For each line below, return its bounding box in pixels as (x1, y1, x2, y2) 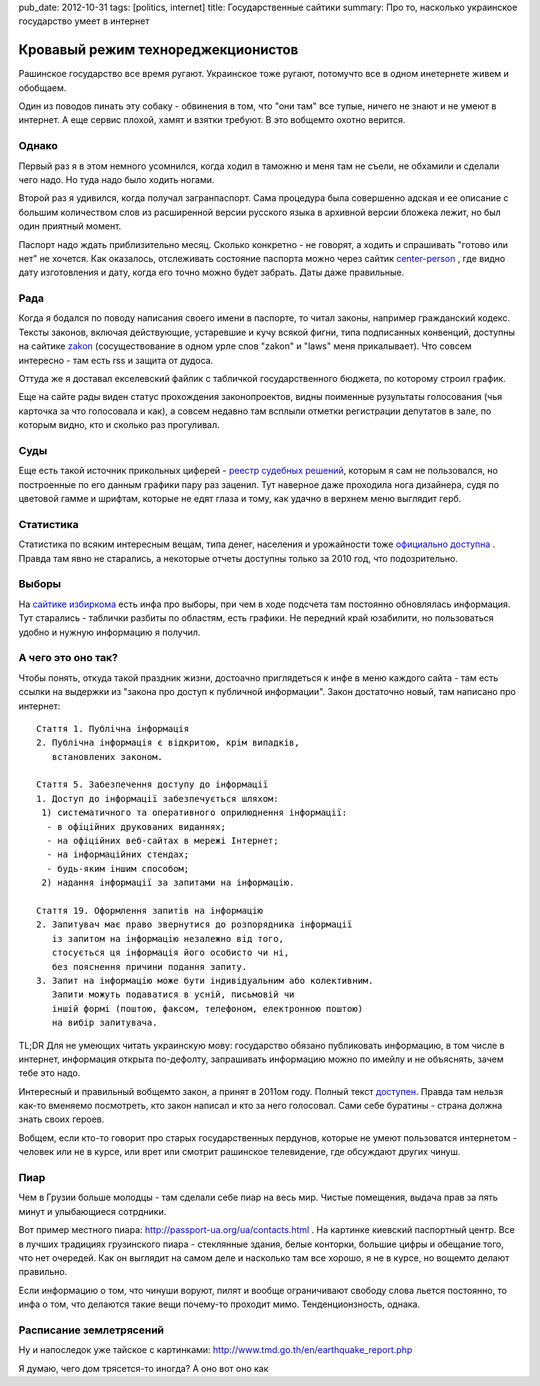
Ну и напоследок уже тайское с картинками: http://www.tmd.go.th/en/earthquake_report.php (18, 1344, 413, 1356)
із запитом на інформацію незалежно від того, (51, 933, 285, 944)
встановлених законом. (51, 751, 164, 762)
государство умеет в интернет (18, 15, 150, 27)
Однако (18, 139, 59, 153)
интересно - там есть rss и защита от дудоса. (18, 354, 214, 366)
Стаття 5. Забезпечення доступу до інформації (36, 779, 269, 790)
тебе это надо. (18, 1067, 81, 1079)
